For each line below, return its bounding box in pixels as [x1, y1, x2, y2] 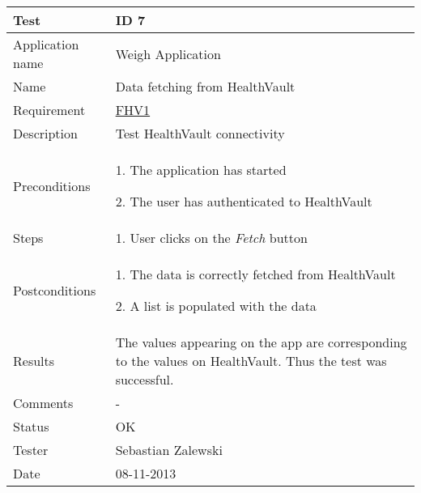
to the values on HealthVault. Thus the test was [115, 351, 387, 370]
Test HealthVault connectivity [115, 124, 285, 142]
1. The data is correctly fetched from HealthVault [115, 265, 396, 283]
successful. [115, 370, 174, 389]
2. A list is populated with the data [115, 296, 317, 315]
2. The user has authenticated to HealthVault [115, 192, 372, 210]
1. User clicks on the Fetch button [115, 228, 308, 247]
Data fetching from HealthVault [115, 77, 296, 96]
